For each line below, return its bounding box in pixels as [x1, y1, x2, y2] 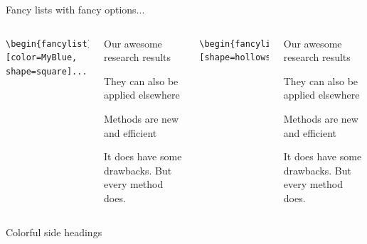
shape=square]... [6, 66, 87, 77]
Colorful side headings [6, 224, 102, 239]
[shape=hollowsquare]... [199, 52, 317, 63]
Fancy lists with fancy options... [6, 2, 145, 16]
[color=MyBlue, [6, 52, 78, 63]
